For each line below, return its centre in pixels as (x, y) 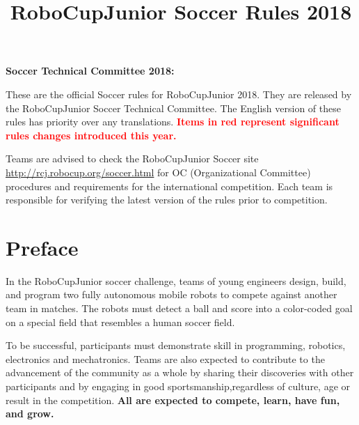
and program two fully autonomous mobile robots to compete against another (171, 294)
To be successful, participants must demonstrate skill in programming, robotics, (176, 345)
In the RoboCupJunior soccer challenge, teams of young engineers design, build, (176, 280)
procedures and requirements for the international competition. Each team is (169, 186)
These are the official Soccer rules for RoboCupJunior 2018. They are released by (179, 94)
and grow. (30, 414)
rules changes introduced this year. (91, 135)
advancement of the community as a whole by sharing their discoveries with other (180, 372)
